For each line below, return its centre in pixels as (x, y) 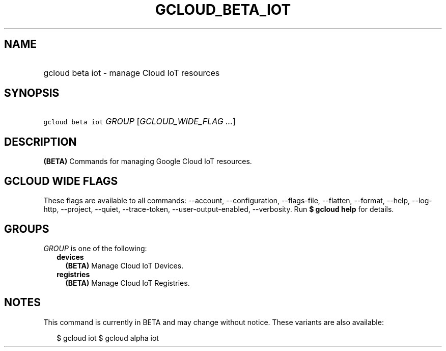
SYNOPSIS (32, 93)
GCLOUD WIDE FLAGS (61, 181)
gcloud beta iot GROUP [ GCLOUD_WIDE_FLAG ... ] (140, 121)
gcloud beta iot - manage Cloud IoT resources (132, 73)
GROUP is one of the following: (95, 248)
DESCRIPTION (40, 142)
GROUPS (27, 229)
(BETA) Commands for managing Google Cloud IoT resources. (148, 161)
